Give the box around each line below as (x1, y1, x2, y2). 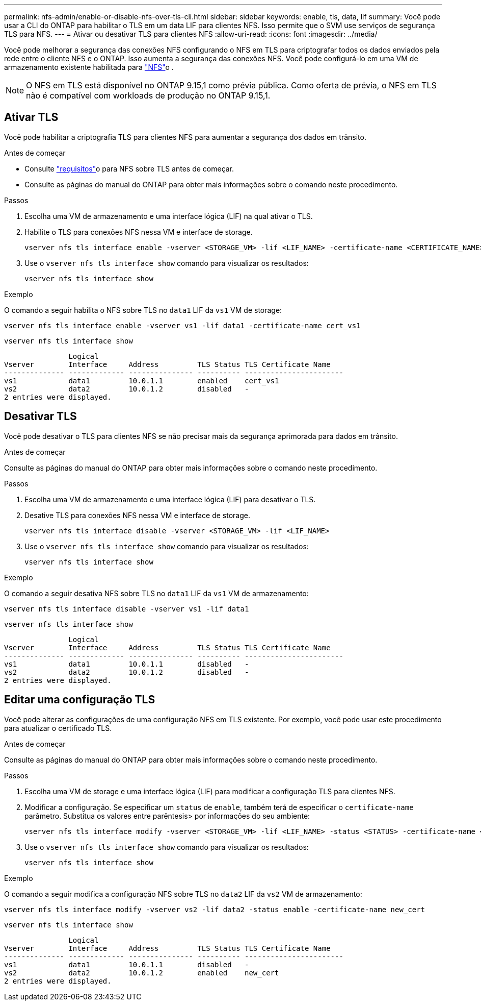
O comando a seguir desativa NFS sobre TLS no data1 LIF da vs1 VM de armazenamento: (4, 589, 309, 598)
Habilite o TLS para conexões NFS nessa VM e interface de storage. (24, 227, 253, 236)
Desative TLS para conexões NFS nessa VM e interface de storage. (24, 510, 250, 520)
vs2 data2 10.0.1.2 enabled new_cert (4, 968, 279, 977)
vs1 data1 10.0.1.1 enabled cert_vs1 (4, 376, 279, 385)
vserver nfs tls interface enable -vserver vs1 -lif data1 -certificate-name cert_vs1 (4, 321, 361, 330)
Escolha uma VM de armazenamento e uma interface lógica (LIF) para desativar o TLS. (24, 495, 316, 504)
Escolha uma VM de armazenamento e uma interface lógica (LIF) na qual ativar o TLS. (24, 211, 313, 220)
